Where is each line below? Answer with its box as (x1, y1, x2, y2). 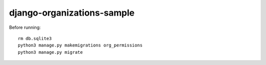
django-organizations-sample (9, 7, 135, 18)
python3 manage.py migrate (18, 49, 83, 55)
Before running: (9, 24, 41, 30)
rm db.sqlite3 (18, 36, 52, 41)
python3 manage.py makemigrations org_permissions (18, 43, 143, 48)
